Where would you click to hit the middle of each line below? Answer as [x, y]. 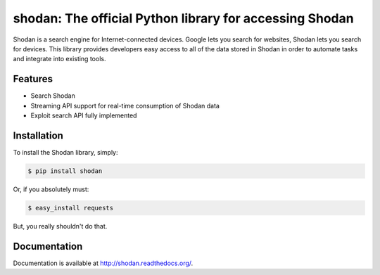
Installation [38, 135]
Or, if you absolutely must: [51, 189]
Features [33, 79]
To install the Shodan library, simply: [65, 152]
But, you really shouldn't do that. [60, 226]
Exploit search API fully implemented [84, 115]
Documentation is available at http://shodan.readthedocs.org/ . [103, 263]
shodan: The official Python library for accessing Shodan [184, 18]
